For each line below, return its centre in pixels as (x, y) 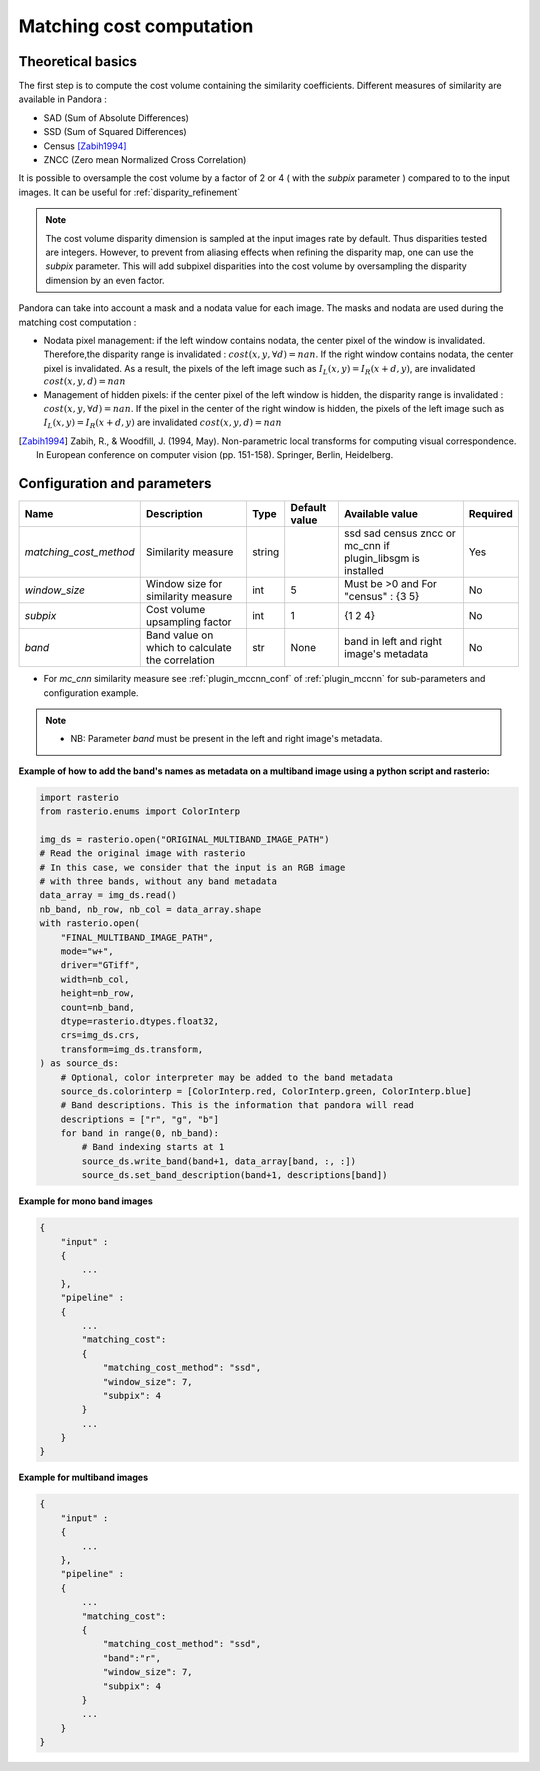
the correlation (180, 660)
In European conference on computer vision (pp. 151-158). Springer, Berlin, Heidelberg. (215, 455)
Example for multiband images (83, 1477)
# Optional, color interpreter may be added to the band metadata (227, 1077)
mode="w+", (87, 951)
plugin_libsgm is (381, 558)
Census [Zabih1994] (85, 146)
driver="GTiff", (100, 965)
